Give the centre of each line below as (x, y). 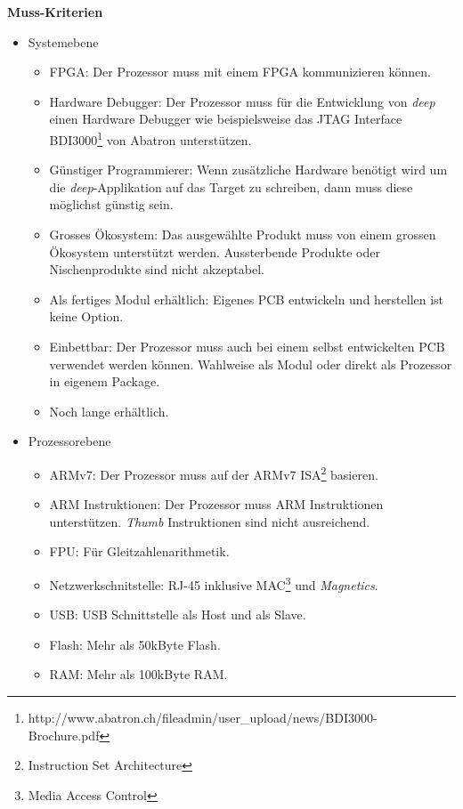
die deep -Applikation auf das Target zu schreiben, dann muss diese (231, 186)
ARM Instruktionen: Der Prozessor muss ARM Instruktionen (216, 504)
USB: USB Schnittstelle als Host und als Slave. (178, 615)
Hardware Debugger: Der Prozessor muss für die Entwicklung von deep (242, 101)
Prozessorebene (69, 441)
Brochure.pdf (64, 735)
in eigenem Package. (105, 381)
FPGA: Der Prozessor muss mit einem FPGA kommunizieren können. (240, 72)
